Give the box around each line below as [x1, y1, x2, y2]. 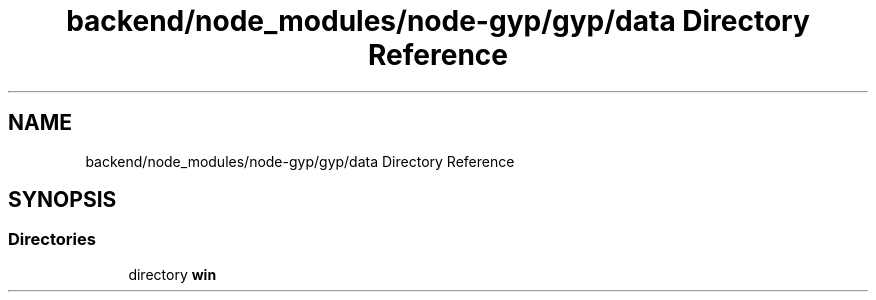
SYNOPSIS [8, 187, 117, 213]
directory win [128, 265, 217, 283]
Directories [8, 229, 96, 250]
